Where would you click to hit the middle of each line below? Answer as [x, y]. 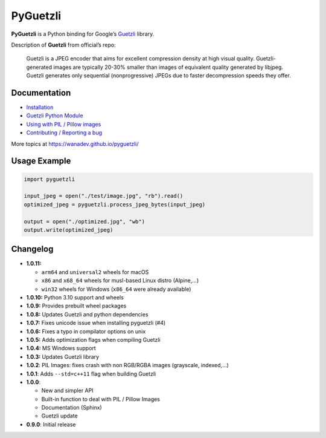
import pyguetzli [50, 179]
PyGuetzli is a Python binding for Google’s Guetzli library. [83, 34]
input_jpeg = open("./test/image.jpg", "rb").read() [104, 196]
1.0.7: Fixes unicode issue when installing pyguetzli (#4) [96, 323]
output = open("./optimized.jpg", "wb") [84, 221]
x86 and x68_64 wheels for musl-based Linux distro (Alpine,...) [120, 281]
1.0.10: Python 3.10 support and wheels [75, 297]
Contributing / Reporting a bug [64, 132]
